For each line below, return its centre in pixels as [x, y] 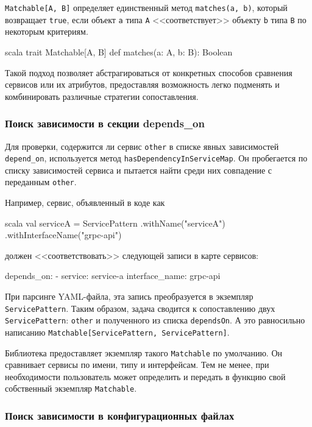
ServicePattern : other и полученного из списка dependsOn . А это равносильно [155, 320]
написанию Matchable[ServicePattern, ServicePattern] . [117, 332]
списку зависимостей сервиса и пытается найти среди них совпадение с [139, 170]
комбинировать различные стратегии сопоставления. [102, 96]
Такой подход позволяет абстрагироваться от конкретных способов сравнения [149, 72]
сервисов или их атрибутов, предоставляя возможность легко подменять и [142, 84]
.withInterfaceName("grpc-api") [63, 235]
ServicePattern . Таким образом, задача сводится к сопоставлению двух [140, 308]
